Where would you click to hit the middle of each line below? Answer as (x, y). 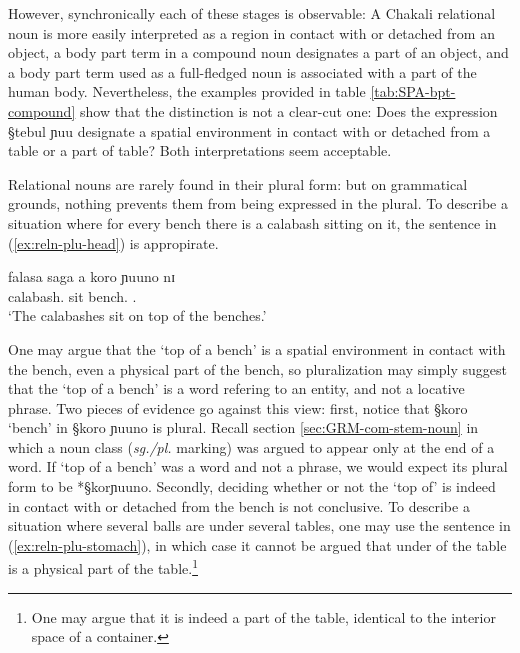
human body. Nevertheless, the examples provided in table (187, 91)
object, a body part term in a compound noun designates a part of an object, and (258, 52)
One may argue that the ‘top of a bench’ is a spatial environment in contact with (257, 348)
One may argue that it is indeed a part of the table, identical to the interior (263, 616)
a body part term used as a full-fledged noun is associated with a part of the (242, 71)
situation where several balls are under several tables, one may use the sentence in (259, 525)
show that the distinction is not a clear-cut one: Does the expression (288, 110)
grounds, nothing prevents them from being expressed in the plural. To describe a (258, 203)
